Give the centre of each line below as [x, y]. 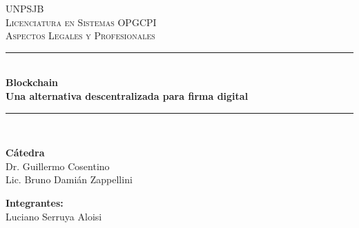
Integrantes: [35, 202]
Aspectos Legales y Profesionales [80, 35]
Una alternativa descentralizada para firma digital [127, 95]
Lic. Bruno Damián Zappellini [69, 179]
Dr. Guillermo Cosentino [58, 166]
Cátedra [25, 153]
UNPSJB [25, 8]
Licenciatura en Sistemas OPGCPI [81, 22]
